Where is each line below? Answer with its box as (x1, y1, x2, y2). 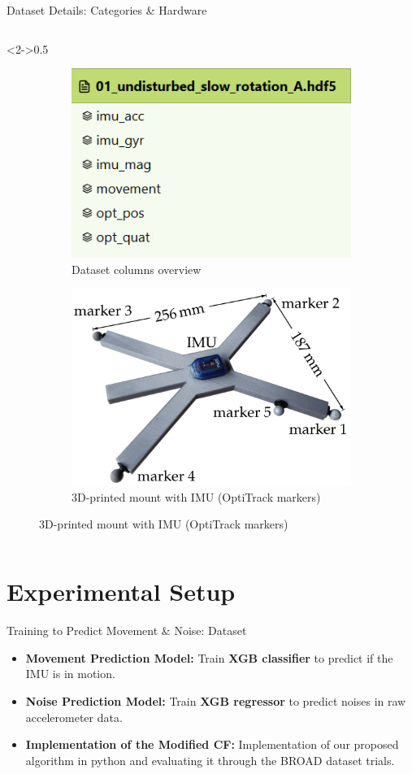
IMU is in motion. (25, 665, 115, 682)
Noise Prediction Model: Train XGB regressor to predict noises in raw (25, 692, 406, 709)
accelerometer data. (25, 708, 123, 725)
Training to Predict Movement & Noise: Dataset (7, 622, 247, 639)
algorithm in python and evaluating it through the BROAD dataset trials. (25, 751, 395, 768)
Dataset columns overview (72, 260, 202, 277)
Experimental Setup (7, 575, 236, 608)
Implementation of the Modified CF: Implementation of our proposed (25, 736, 399, 753)
